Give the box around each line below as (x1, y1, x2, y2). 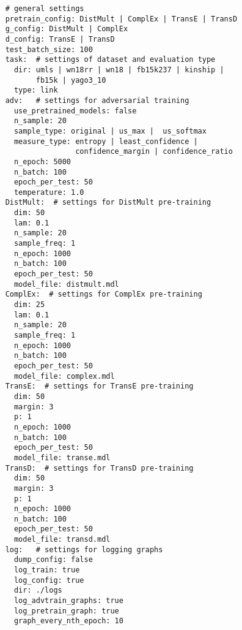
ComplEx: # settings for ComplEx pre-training (5, 290, 202, 299)
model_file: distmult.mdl (13, 279, 119, 289)
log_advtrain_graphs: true (13, 596, 123, 605)
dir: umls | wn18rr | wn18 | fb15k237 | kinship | (13, 65, 224, 74)
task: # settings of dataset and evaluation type (5, 55, 216, 64)
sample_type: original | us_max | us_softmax (13, 126, 207, 135)
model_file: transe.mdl (13, 453, 111, 462)
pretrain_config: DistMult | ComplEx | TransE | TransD (5, 14, 238, 23)
